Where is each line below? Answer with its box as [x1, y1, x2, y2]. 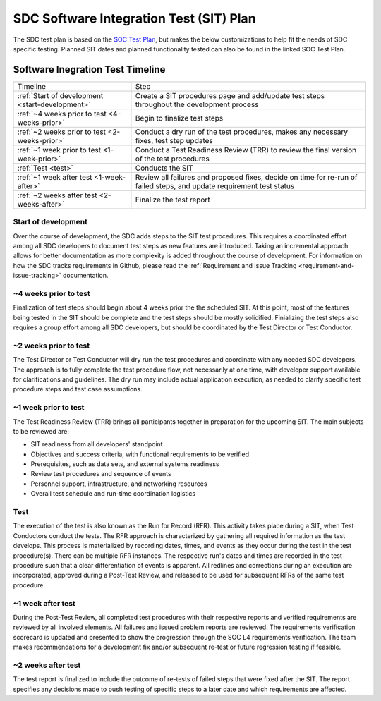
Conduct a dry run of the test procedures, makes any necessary [135, 127, 349, 137]
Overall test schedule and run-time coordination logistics [30, 489, 196, 498]
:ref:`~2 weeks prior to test [17, 127, 106, 137]
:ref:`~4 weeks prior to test [17, 109, 107, 118]
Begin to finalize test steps [135, 113, 224, 123]
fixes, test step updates [135, 135, 213, 145]
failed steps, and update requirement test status [135, 181, 295, 190]
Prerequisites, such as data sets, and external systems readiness [30, 460, 219, 468]
